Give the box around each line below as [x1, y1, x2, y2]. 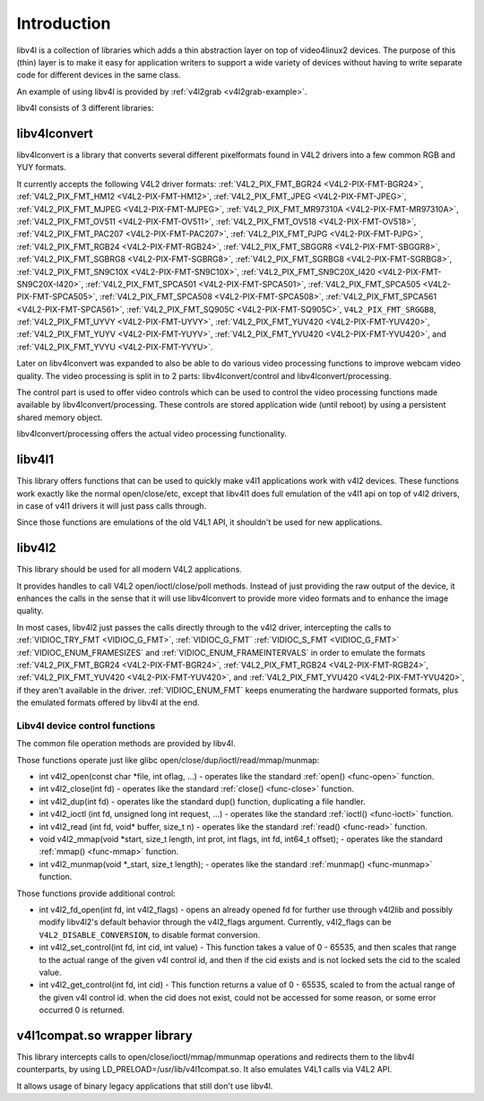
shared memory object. [16, 412, 103, 423]
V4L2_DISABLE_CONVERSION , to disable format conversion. [39, 929, 261, 940]
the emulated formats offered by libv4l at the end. [16, 697, 201, 708]
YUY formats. [16, 162, 67, 173]
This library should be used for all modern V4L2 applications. [16, 564, 242, 575]
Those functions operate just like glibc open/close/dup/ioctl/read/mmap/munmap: [16, 754, 320, 765]
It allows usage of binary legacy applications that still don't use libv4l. [16, 1080, 273, 1091]
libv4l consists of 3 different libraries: [16, 103, 154, 114]
